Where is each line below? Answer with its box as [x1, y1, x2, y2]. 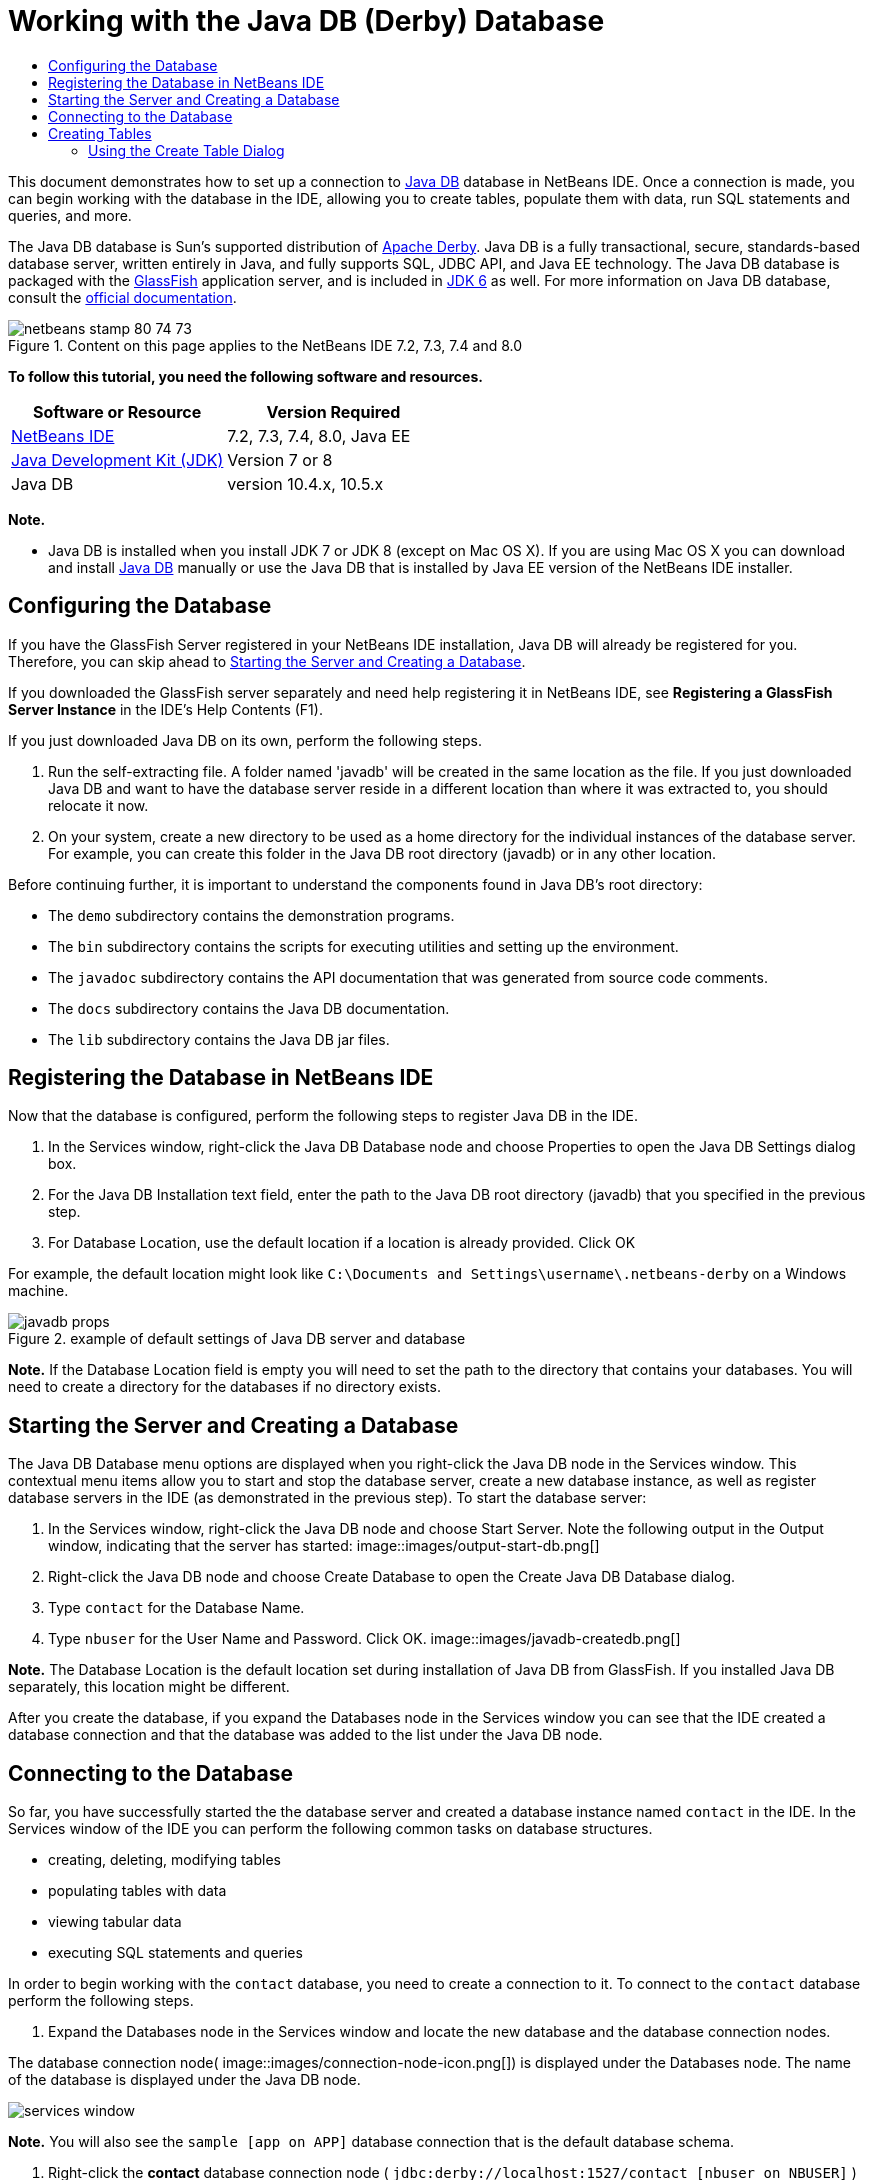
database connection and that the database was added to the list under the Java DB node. [8, 1726, 603, 1744]
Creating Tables [48, 124, 152, 142]
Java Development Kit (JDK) [11, 449, 224, 470]
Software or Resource [33, 401, 202, 422]
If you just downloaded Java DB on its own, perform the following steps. [8, 731, 482, 749]
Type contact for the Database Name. [48, 1599, 305, 1617]
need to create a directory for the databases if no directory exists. [8, 1378, 441, 1396]
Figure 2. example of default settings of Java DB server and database [8, 1330, 466, 1348]
